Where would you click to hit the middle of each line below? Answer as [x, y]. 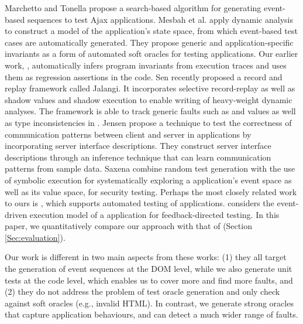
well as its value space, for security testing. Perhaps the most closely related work [151, 191]
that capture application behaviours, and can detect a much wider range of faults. [151, 314]
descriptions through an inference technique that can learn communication [138, 157]
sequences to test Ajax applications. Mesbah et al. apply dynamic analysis [160, 19]
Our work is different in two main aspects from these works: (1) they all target [146, 257]
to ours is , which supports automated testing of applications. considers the [140, 203]
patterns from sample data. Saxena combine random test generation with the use [150, 168]
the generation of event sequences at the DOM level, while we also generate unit [149, 269]
